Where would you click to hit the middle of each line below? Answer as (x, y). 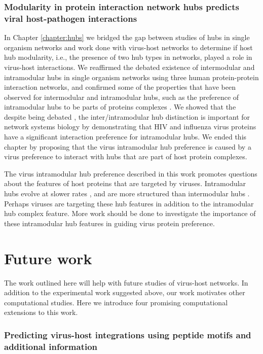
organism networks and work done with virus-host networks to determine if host (128, 47)
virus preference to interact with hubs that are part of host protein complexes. (126, 156)
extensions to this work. (41, 312)
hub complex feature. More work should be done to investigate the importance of (130, 213)
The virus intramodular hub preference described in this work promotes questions (131, 173)
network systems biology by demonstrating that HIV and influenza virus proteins (130, 127)
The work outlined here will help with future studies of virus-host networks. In (126, 282)
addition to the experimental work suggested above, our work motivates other (125, 292)
